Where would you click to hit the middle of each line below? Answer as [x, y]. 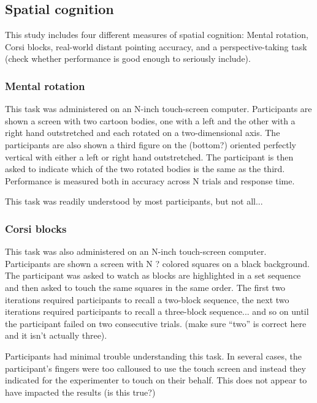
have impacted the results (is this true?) [80, 392]
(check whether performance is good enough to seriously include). [128, 58]
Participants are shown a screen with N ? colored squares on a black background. [158, 263]
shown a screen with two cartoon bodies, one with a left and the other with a [150, 120]
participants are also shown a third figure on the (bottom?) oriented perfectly [151, 144]
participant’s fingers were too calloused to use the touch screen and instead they [155, 368]
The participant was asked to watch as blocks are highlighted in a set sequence [153, 275]
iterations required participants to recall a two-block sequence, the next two [147, 299]
